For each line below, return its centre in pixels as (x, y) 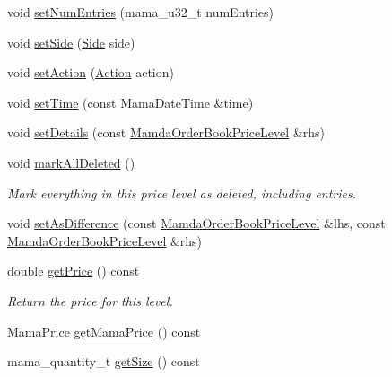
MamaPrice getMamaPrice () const (104, 331)
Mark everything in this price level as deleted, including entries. (182, 193)
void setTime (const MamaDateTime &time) (131, 102)
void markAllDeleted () (71, 162)
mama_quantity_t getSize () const (104, 361)
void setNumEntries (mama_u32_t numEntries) (141, 12)
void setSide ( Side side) (71, 42)
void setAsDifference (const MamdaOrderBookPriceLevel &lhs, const (196, 223)
